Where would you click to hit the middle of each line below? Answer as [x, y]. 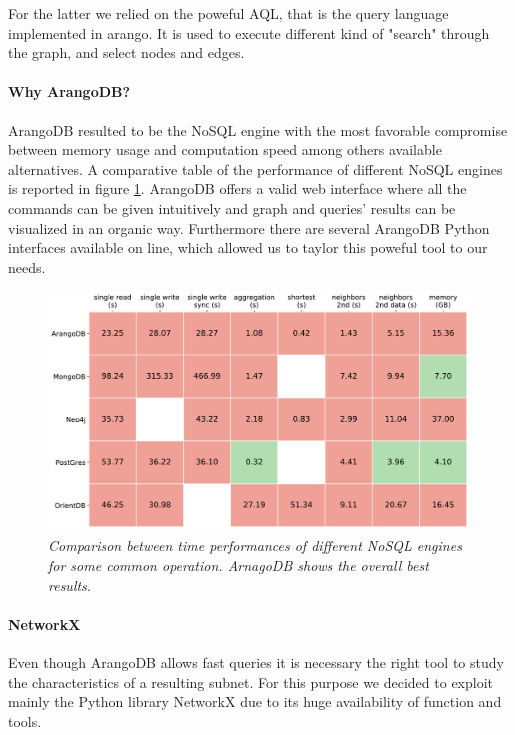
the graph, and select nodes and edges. [126, 52]
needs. [27, 266]
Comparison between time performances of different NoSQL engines [255, 545]
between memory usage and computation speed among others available [225, 149]
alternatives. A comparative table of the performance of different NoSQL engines [255, 168]
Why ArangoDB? [69, 91]
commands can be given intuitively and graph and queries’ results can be [232, 207]
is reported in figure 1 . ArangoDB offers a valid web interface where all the [237, 188]
